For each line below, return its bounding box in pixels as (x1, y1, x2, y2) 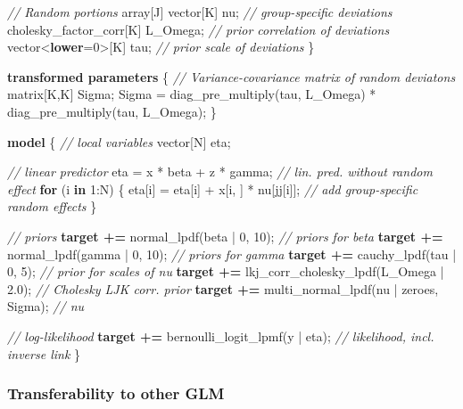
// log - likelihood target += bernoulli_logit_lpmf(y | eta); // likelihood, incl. (7, 326, 434, 345)
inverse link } (7, 344, 80, 363)
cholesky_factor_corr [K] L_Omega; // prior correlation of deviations (7, 20, 390, 38)
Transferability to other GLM (7, 382, 225, 405)
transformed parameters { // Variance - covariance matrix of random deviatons (7, 67, 456, 86)
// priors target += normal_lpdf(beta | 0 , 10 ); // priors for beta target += (7, 226, 443, 245)
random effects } (7, 197, 97, 216)
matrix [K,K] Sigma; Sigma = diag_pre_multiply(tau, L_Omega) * (7, 85, 376, 103)
